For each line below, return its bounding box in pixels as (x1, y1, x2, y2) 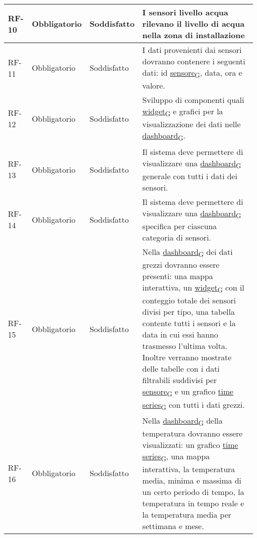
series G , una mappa (142, 450, 210, 464)
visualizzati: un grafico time (142, 439, 238, 450)
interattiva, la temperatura (142, 463, 235, 475)
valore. (142, 80, 165, 92)
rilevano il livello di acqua (142, 18, 245, 29)
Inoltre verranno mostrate (142, 351, 232, 363)
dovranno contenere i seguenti (142, 55, 246, 67)
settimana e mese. (142, 520, 204, 532)
